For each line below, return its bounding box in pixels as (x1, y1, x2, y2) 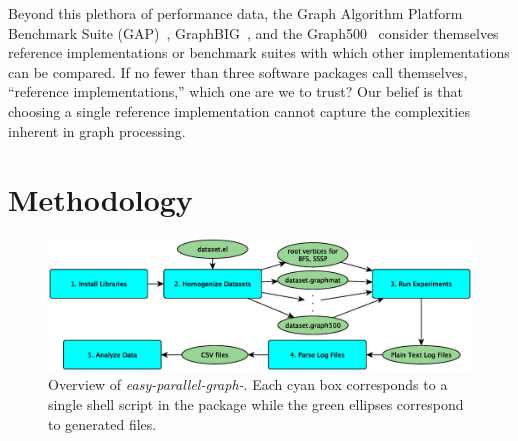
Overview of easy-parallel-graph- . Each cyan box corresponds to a (48, 374, 448, 395)
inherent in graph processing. (8, 120, 186, 141)
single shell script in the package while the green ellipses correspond (48, 393, 464, 414)
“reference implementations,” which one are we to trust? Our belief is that (8, 81, 463, 102)
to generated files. (48, 413, 157, 434)
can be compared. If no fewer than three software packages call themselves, (8, 61, 468, 82)
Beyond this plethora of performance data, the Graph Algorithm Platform (8, 3, 463, 23)
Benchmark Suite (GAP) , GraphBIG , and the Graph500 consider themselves (8, 22, 499, 43)
